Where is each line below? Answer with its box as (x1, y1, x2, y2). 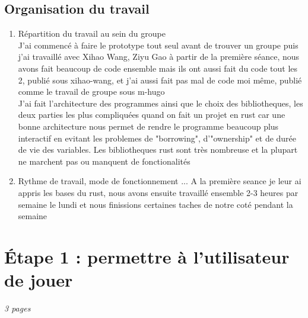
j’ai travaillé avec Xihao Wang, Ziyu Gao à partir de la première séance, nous (18, 50, 300, 63)
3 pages (4, 302, 31, 314)
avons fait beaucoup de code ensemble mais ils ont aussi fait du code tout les (18, 62, 298, 74)
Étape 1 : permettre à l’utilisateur (4, 244, 290, 268)
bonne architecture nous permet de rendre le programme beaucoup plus (18, 120, 279, 132)
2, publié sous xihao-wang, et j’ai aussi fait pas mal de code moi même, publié (18, 73, 302, 86)
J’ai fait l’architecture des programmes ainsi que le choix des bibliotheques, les (18, 97, 303, 109)
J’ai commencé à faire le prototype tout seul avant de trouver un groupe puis (18, 38, 299, 51)
